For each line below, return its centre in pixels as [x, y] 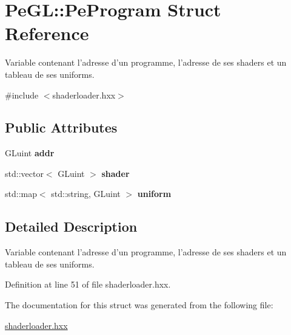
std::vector [24, 173]
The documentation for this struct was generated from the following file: [139, 305]
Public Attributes [61, 127]
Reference [47, 33]
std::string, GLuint [86, 194]
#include [22, 95]
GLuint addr [30, 153]
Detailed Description [71, 226]
